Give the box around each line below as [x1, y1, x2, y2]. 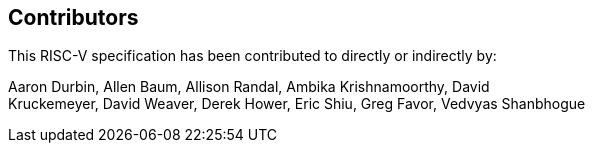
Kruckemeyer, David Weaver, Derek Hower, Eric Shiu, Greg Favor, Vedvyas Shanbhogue [8, 95, 586, 113]
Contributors [8, 5, 139, 30]
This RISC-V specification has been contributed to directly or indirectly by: [8, 47, 497, 65]
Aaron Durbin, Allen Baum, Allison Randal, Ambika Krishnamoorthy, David [8, 78, 490, 96]
